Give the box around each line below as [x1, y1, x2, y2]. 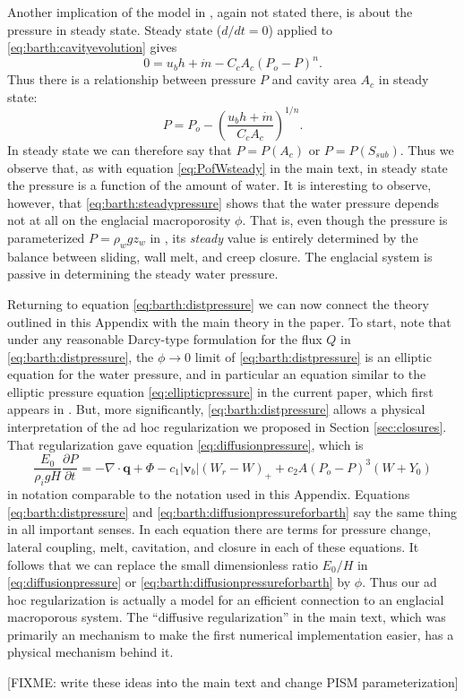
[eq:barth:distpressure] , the [7, 347, 154, 366]
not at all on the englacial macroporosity [7, 211, 231, 229]
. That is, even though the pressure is [242, 211, 448, 229]
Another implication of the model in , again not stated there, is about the [7, 3, 413, 21]
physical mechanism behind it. [7, 642, 174, 661]
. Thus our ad [362, 573, 437, 591]
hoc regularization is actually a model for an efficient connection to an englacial [7, 590, 444, 608]
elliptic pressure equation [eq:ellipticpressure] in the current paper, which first [7, 382, 434, 401]
